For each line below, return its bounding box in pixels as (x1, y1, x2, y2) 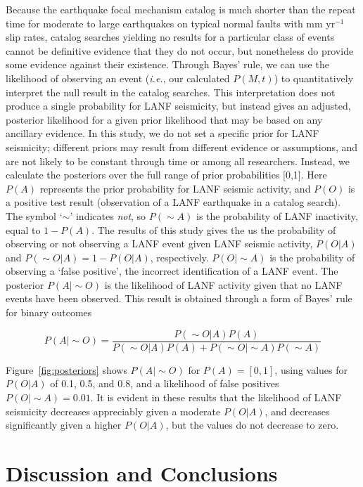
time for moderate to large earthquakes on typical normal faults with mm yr (6, 15, 336, 30)
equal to (6, 222, 41, 237)
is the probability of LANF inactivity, (196, 208, 358, 223)
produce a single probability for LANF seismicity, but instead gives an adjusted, (6, 98, 351, 113)
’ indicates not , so (70, 208, 146, 223)
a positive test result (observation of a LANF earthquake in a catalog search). (6, 195, 341, 209)
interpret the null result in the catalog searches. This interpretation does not (6, 84, 336, 99)
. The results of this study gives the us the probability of (91, 222, 336, 237)
